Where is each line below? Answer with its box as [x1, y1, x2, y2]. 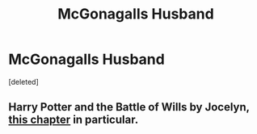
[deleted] [8, 77, 39, 86]
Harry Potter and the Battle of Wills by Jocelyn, [8, 100, 250, 114]
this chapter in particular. [8, 113, 139, 127]
